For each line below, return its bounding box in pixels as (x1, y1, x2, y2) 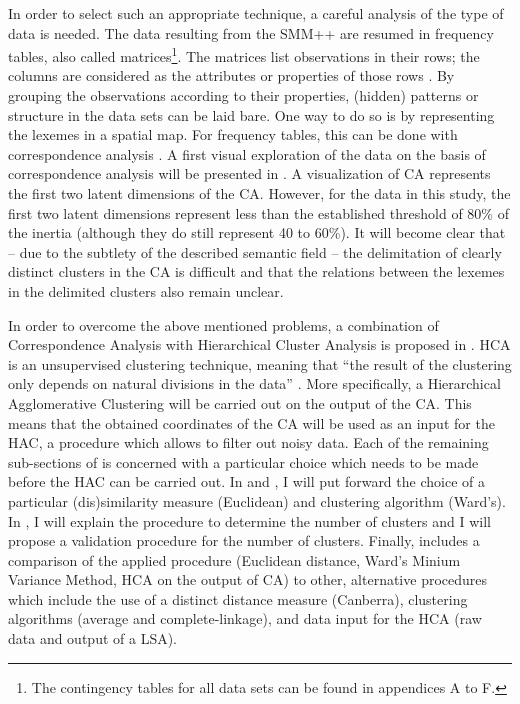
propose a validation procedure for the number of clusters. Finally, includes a (8, 530, 480, 551)
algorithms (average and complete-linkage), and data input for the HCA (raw (8, 608, 482, 629)
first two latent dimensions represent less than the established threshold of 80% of (8, 202, 509, 223)
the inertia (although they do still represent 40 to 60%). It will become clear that (8, 222, 506, 243)
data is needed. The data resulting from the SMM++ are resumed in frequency (8, 22, 494, 43)
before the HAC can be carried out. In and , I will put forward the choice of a (8, 471, 485, 492)
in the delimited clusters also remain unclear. (8, 280, 284, 301)
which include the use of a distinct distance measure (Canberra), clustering (8, 588, 468, 609)
